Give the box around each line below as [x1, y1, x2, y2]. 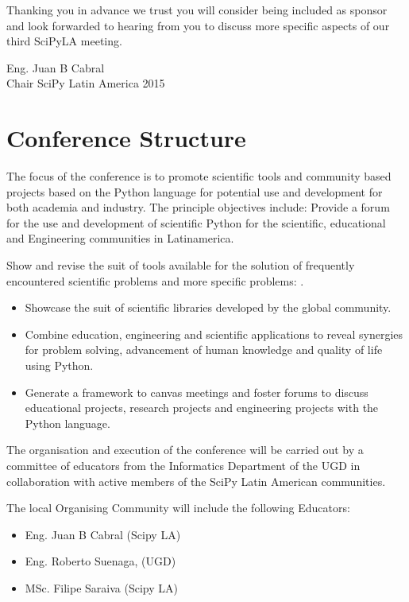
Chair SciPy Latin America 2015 [6, 75, 165, 91]
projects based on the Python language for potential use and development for [6, 183, 383, 200]
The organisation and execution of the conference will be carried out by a [6, 441, 364, 458]
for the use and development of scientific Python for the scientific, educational [6, 214, 386, 231]
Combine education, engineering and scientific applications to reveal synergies [25, 325, 403, 342]
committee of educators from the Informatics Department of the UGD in [6, 457, 361, 473]
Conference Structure [6, 122, 246, 154]
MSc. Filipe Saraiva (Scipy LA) [25, 579, 178, 596]
